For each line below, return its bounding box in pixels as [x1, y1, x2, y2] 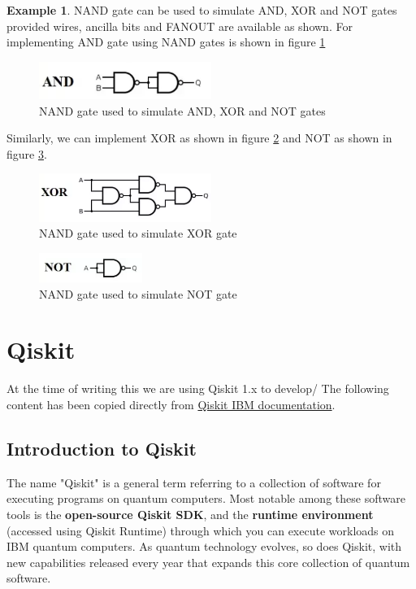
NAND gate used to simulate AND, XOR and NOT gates [39, 102, 326, 119]
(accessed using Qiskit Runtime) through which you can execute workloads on [6, 521, 395, 539]
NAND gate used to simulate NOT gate [39, 285, 237, 302]
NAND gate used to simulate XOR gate [39, 225, 237, 242]
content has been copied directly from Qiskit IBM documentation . [6, 395, 336, 412]
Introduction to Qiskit [6, 435, 197, 460]
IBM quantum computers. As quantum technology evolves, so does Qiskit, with [6, 538, 402, 555]
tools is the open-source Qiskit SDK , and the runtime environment [6, 505, 374, 522]
